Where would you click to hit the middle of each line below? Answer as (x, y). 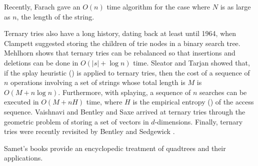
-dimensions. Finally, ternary (199, 121)
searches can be (223, 92)
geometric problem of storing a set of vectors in (76, 121)
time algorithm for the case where (158, 6)
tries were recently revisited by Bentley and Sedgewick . (89, 131)
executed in (21, 102)
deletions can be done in (41, 62)
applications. (23, 158)
